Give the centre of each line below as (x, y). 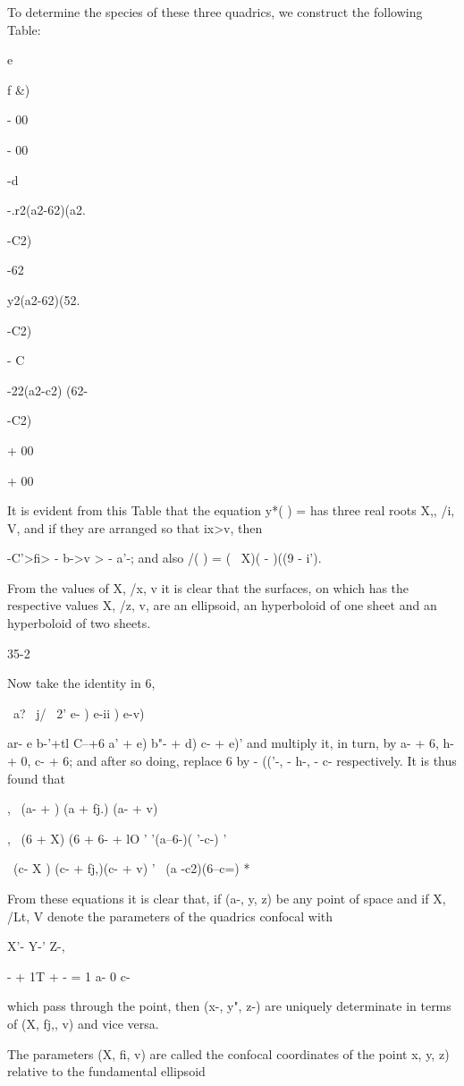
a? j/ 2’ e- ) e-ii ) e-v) (79, 713)
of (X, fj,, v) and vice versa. (83, 1023)
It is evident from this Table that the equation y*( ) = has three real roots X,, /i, (231, 510)
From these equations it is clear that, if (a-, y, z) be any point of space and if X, (227, 898)
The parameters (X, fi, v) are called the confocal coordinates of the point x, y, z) (228, 1053)
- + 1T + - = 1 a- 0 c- (69, 976)
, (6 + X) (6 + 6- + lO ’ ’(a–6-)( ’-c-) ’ (117, 838)
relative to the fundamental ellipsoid (106, 1071)
